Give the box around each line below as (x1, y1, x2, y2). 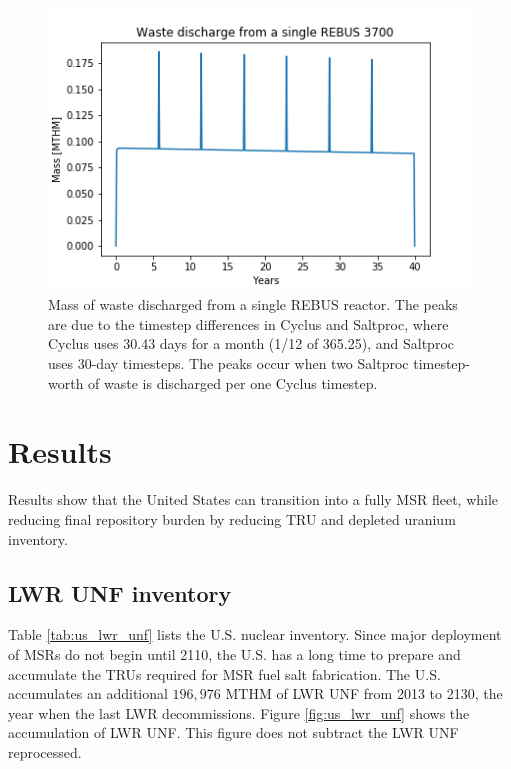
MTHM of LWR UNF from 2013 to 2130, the (225, 683, 503, 704)
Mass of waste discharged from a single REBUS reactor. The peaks (48, 294, 458, 315)
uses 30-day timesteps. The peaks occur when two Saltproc (48, 353, 409, 374)
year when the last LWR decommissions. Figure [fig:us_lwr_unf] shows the (8, 702, 470, 723)
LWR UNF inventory (8, 577, 232, 608)
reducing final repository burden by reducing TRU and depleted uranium (8, 508, 456, 529)
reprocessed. (8, 741, 82, 762)
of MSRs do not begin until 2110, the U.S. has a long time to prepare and (8, 643, 461, 664)
